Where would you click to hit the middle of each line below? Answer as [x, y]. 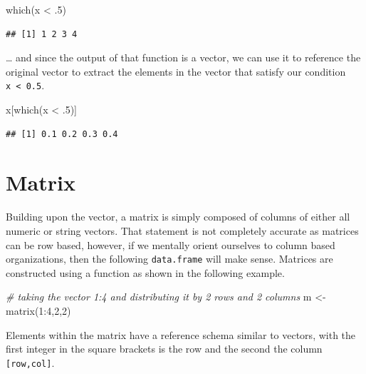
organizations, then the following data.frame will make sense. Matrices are [169, 259]
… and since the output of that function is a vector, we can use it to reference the [183, 57]
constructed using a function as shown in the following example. [145, 272]
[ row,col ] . [30, 362]
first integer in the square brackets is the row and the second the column [164, 349]
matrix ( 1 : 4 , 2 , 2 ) [38, 310]
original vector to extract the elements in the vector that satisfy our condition [176, 71]
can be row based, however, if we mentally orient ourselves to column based [171, 244]
